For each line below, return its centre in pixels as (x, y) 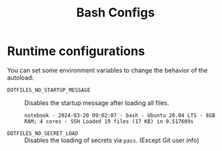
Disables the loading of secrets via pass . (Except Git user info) (112, 140)
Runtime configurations (76, 51)
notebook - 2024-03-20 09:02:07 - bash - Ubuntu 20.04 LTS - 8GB (120, 115)
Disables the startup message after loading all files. (97, 103)
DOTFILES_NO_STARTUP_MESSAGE (49, 90)
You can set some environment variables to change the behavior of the (108, 70)
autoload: (21, 78)
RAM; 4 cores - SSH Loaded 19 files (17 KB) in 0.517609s (109, 121)
